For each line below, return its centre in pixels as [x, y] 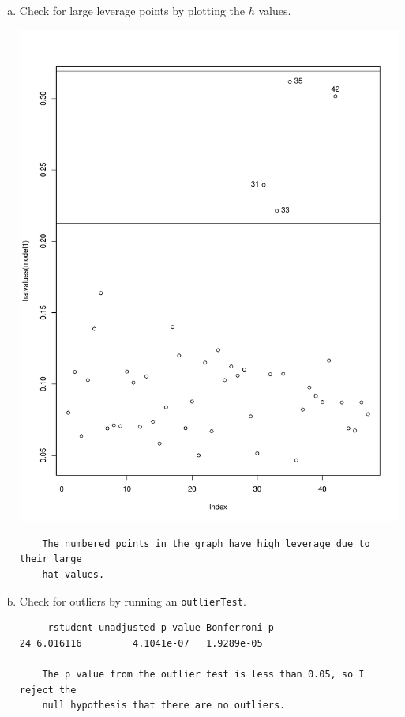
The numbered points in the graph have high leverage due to [206, 543]
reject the [48, 690]
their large [51, 559]
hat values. [73, 575]
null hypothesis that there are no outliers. [164, 706]
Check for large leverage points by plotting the [132, 10]
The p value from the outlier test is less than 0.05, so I [203, 675]
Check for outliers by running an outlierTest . [133, 600]
